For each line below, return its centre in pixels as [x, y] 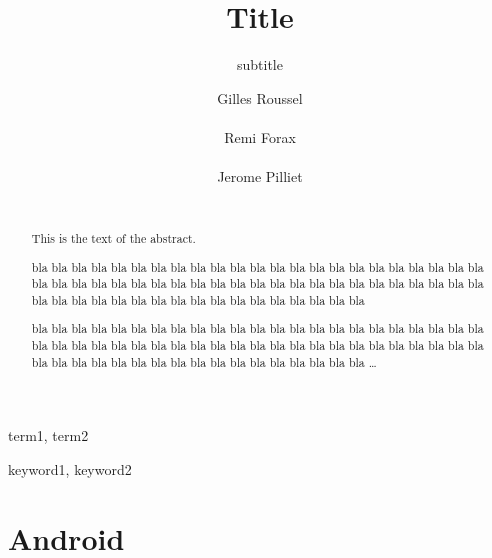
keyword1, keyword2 [70, 469]
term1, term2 [48, 435]
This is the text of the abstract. [113, 238]
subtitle [260, 64]
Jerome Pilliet [260, 176]
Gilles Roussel [260, 97]
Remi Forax [260, 136]
